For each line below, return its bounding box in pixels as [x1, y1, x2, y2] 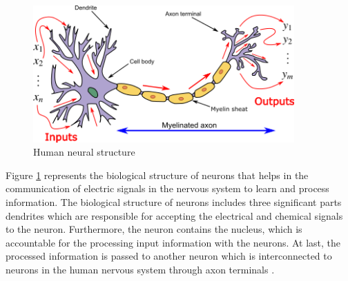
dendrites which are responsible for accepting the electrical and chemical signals [6, 208, 343, 222]
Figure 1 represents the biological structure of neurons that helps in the [6, 167, 309, 182]
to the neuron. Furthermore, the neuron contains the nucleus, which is [6, 222, 302, 236]
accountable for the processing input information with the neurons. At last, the [6, 235, 341, 249]
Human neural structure [33, 145, 135, 159]
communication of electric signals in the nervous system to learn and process [6, 181, 329, 196]
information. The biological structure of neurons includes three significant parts [6, 195, 342, 209]
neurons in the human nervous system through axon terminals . [6, 262, 275, 276]
